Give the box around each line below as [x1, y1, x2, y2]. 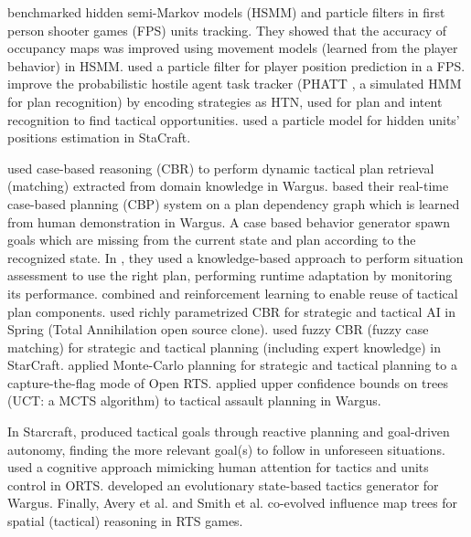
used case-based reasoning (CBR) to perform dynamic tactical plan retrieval [7, 158, 434, 177]
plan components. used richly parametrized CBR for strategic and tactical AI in [7, 301, 456, 321]
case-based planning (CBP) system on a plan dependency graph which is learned [7, 194, 460, 213]
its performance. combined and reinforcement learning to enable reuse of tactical [7, 283, 458, 302]
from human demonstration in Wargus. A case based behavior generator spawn [7, 212, 451, 231]
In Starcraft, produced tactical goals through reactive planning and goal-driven [7, 422, 450, 441]
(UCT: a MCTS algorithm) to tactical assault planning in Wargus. [7, 391, 381, 410]
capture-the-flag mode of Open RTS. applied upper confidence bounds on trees [7, 373, 448, 392]
